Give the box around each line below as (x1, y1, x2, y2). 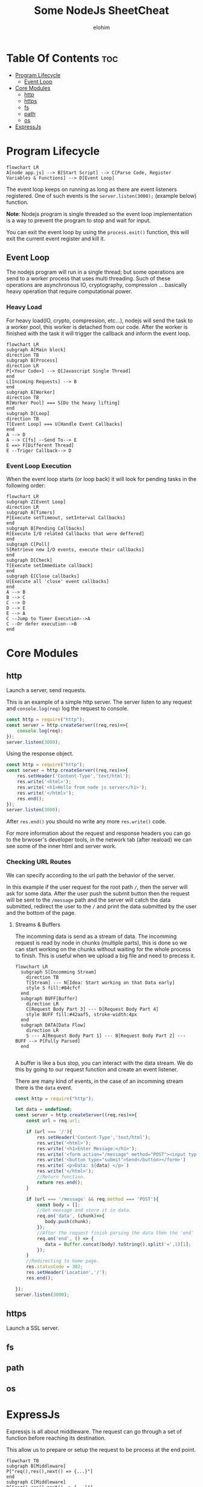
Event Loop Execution (6, 462, 72, 470)
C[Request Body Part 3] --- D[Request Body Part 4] (26, 1006, 159, 1012)
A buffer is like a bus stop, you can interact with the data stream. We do (14, 1059, 193, 1067)
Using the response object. (6, 750, 74, 757)
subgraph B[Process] (6, 357, 59, 363)
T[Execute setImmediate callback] (6, 562, 94, 569)
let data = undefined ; (14, 1107, 72, 1113)
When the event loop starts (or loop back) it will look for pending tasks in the (6, 476, 197, 483)
